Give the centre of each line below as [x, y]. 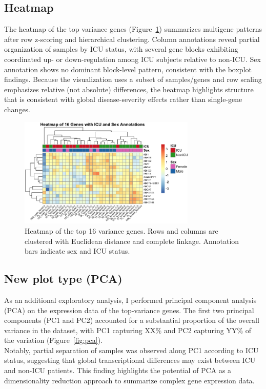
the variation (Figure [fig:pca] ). [54, 340]
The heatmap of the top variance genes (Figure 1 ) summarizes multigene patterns [133, 29]
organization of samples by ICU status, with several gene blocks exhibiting [121, 49]
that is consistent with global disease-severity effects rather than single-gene [123, 99]
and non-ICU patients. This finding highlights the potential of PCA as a [118, 370]
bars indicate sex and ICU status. [77, 251]
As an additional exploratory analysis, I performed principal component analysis [130, 300]
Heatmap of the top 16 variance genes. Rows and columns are [121, 230]
